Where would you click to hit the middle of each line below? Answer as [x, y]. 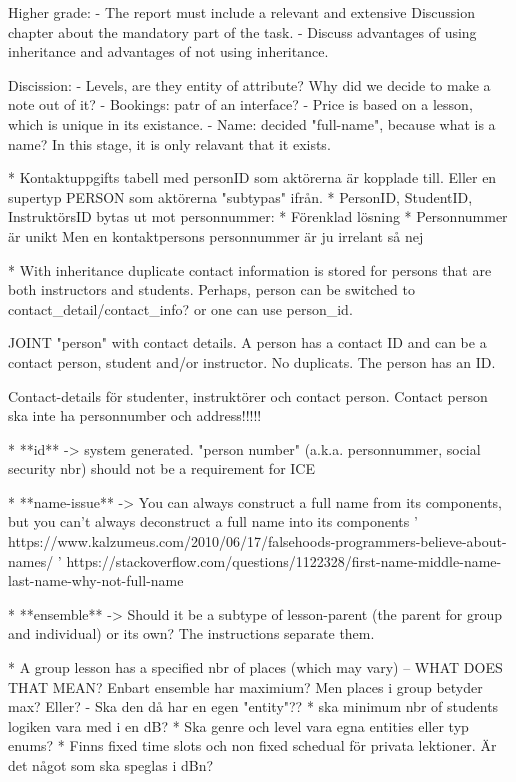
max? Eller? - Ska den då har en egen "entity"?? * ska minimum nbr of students [253, 706]
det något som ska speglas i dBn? [111, 765]
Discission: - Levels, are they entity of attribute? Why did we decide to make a [249, 84]
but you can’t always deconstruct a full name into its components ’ [213, 521]
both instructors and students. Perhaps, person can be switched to [211, 289]
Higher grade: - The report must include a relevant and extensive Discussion [242, 12]
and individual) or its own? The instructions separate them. [191, 633]
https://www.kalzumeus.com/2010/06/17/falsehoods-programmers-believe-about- [257, 541]
